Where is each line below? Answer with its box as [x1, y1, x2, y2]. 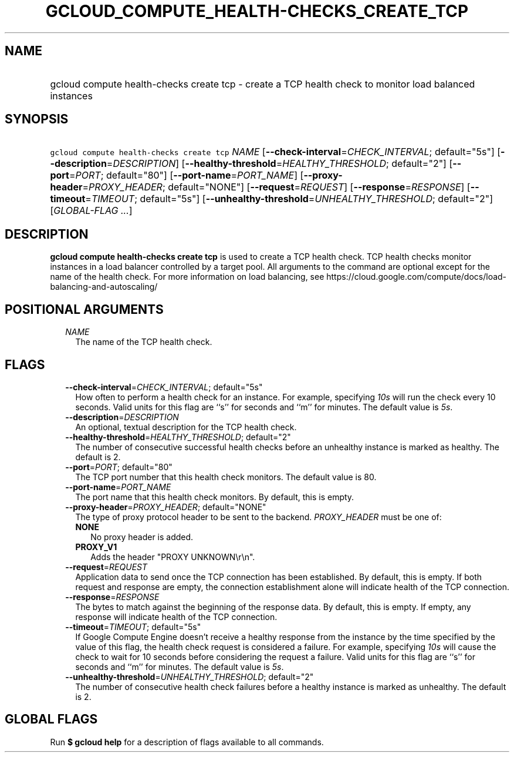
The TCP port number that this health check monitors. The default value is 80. [75, 471, 377, 482]
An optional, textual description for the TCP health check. [75, 421, 297, 432]
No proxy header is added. [90, 531, 194, 542]
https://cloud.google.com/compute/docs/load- [326, 272, 507, 282]
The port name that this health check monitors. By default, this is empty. [75, 491, 354, 502]
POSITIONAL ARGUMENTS [5, 302, 164, 317]
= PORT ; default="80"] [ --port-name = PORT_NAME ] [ [69, 169, 304, 182]
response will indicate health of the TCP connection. [75, 611, 278, 622]
